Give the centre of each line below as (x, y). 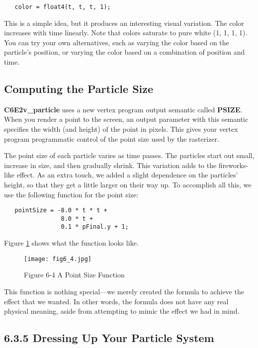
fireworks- (233, 165)
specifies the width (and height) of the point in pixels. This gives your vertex (121, 129)
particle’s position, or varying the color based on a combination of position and (125, 52)
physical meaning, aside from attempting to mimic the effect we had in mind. (122, 311)
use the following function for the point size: (71, 194)
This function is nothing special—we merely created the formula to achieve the (124, 291)
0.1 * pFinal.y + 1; (95, 227)
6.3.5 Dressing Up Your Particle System (109, 338)
